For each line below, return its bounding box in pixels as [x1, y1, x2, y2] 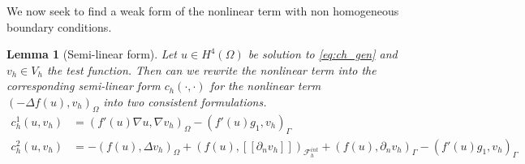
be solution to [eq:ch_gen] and [247, 45, 398, 63]
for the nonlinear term [209, 77, 321, 94]
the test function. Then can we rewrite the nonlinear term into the [46, 61, 377, 78]
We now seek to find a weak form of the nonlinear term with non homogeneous [6, 2, 399, 19]
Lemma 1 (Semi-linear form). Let [6, 45, 177, 63]
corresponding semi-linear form [6, 77, 161, 94]
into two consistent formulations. [103, 93, 267, 110]
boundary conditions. [6, 18, 112, 35]
